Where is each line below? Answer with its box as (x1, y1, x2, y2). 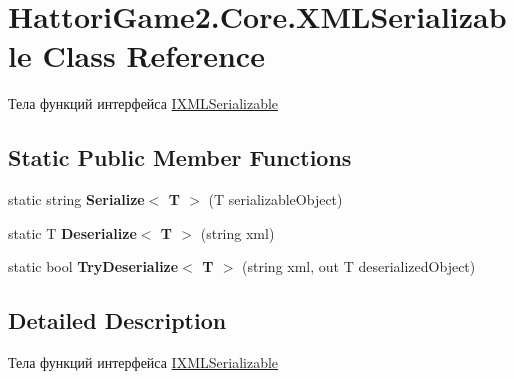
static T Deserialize (8, 222, 137, 243)
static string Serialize (8, 189, 145, 210)
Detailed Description (8, 305, 227, 336)
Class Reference (42, 35, 265, 76)
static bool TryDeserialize (8, 256, 179, 277)
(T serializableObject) (208, 189, 343, 210)
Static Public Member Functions (8, 142, 352, 173)
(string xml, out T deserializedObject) (242, 256, 476, 277)
